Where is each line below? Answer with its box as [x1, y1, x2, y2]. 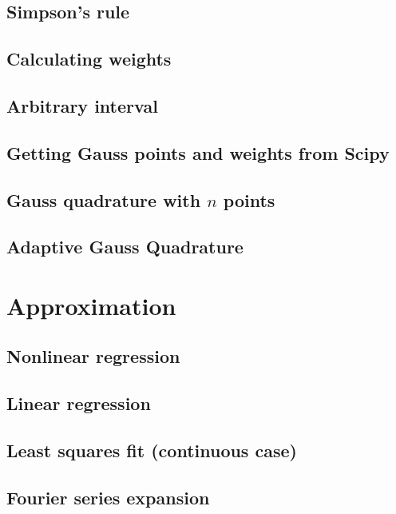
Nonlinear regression [6, 344, 180, 369]
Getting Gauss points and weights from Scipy [6, 140, 390, 165]
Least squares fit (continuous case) [6, 438, 297, 463]
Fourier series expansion [6, 484, 210, 509]
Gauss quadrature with [6, 187, 201, 212]
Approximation [6, 289, 176, 321]
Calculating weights [6, 46, 172, 71]
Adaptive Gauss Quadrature [6, 234, 244, 259]
